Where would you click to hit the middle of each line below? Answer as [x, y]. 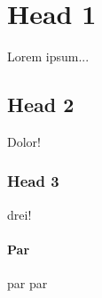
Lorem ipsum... [48, 56]
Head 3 [33, 181]
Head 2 [41, 105]
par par [27, 283]
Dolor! [24, 141]
